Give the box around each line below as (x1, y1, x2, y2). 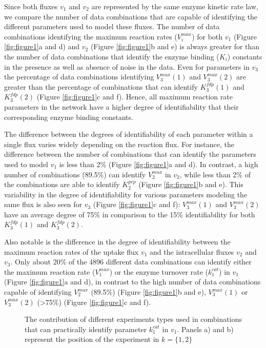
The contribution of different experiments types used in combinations (25, 314, 242, 324)
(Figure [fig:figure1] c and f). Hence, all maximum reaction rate (36, 91, 233, 102)
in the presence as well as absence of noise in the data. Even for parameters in (4, 61, 250, 72)
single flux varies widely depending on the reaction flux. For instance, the (4, 138, 234, 149)
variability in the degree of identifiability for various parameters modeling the (4, 189, 248, 199)
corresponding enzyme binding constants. (4, 111, 133, 122)
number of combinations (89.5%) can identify (4, 169, 146, 179)
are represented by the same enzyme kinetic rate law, (91, 1, 258, 11)
